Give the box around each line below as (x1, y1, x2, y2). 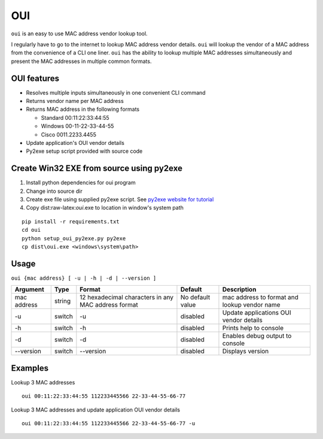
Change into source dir (26, 187, 83, 195)
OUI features (11, 73, 60, 83)
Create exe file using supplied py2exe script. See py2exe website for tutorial (26, 196, 214, 203)
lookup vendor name (222, 301, 281, 309)
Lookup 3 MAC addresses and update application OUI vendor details (11, 406, 181, 413)
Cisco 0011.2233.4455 (41, 131, 97, 138)
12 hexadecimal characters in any (80, 293, 173, 302)
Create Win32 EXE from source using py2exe (11, 164, 182, 174)
